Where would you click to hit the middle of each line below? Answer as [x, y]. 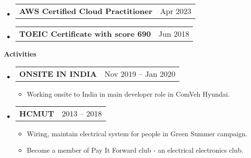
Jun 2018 [174, 34]
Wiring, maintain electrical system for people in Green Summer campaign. [137, 134]
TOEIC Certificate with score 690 [85, 34]
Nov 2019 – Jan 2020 [140, 73]
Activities [20, 54]
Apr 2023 [176, 11]
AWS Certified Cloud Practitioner [86, 11]
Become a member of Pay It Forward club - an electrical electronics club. [135, 150]
